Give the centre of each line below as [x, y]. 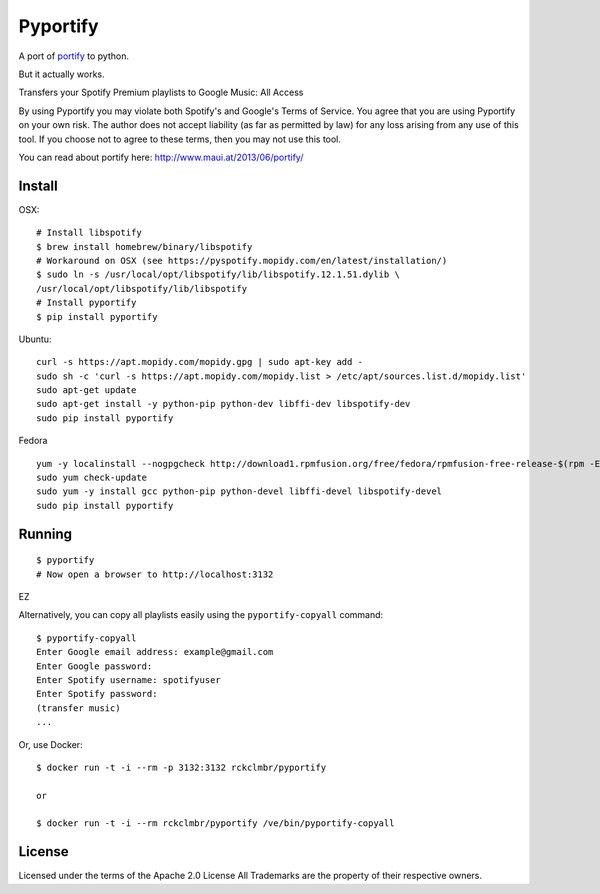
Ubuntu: [35, 339]
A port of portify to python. [74, 56]
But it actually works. [61, 74]
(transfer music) [78, 708]
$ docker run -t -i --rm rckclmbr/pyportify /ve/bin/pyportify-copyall [215, 823]
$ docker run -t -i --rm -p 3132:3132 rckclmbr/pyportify [181, 767]
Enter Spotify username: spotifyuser [129, 679]
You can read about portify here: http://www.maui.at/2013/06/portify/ [161, 157]
